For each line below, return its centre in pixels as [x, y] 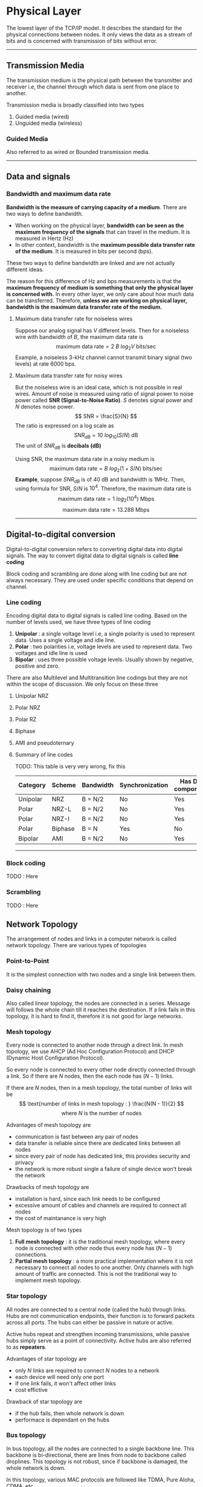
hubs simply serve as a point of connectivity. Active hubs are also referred [99, 1340]
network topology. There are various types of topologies [76, 945]
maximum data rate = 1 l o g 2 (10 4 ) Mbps [106, 499]
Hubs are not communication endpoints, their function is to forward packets [101, 1316]
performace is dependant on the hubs [62, 1420]
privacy [24, 1163]
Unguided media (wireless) [49, 123]
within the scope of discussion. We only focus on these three [82, 684]
